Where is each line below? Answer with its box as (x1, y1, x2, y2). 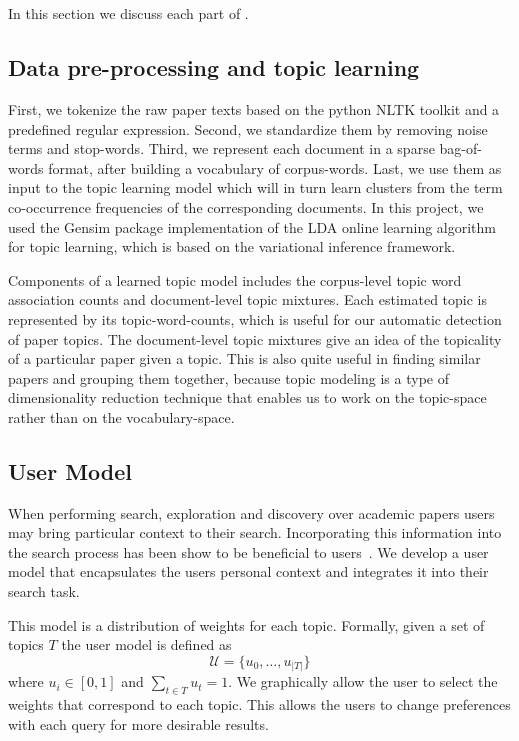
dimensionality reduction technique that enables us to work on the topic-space (8, 387, 487, 408)
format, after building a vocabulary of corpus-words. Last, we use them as (48, 157, 502, 178)
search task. (8, 581, 80, 602)
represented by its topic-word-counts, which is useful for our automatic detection (8, 308, 502, 329)
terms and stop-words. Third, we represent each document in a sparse (8, 138, 435, 159)
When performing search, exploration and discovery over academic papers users (8, 502, 495, 523)
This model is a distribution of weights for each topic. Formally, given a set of (8, 614, 485, 635)
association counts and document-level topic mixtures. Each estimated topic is (8, 289, 487, 310)
